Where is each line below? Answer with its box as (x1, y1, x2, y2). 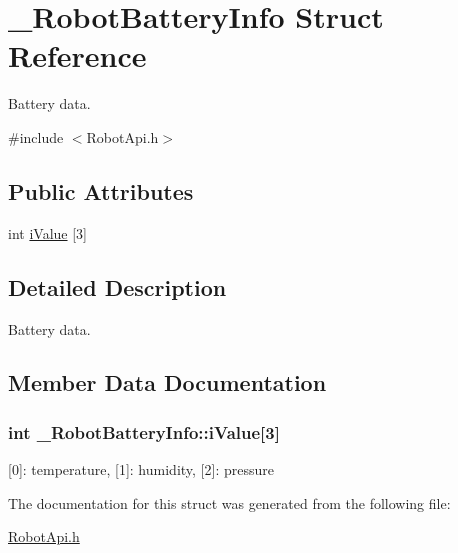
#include (8, 126, 64, 147)
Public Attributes (8, 175, 194, 206)
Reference (8, 35, 147, 76)
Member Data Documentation (8, 367, 327, 398)
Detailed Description (8, 271, 227, 302)
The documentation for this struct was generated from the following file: (8, 492, 451, 513)
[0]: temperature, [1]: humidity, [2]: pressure (8, 459, 274, 480)
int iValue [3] (8, 222, 87, 243)
